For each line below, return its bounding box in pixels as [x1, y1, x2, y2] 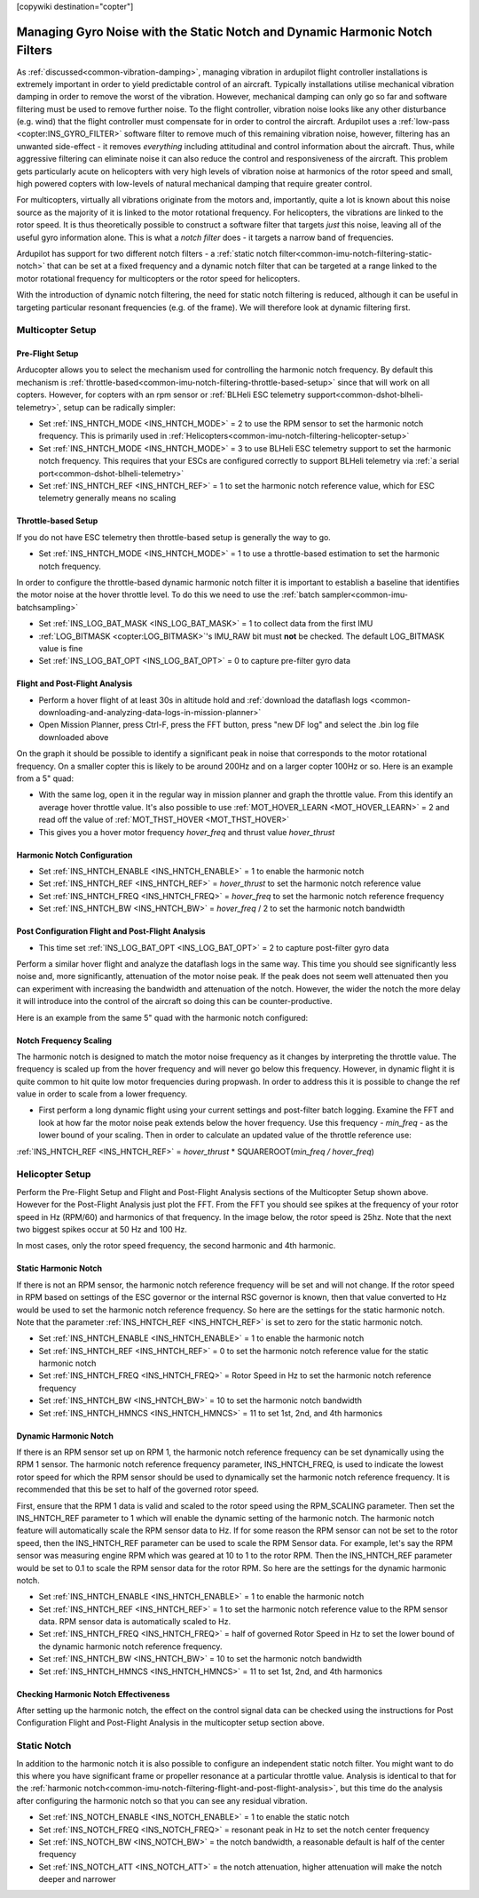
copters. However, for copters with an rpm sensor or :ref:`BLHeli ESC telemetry [16, 389, 306, 400]
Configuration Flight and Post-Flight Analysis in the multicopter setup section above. [16, 1718, 325, 1728]
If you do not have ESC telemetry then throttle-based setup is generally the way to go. [16, 531, 332, 542]
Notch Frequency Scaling [16, 1035, 113, 1046]
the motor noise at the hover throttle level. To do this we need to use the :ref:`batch [16, 589, 320, 600]
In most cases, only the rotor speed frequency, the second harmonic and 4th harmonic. [16, 1240, 336, 1251]
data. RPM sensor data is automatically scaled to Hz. [38, 1616, 231, 1627]
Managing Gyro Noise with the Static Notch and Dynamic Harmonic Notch [16, 24, 433, 39]
